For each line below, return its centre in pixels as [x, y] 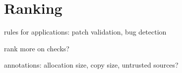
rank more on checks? [37, 48]
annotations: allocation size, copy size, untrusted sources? [91, 65]
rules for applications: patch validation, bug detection [85, 32]
